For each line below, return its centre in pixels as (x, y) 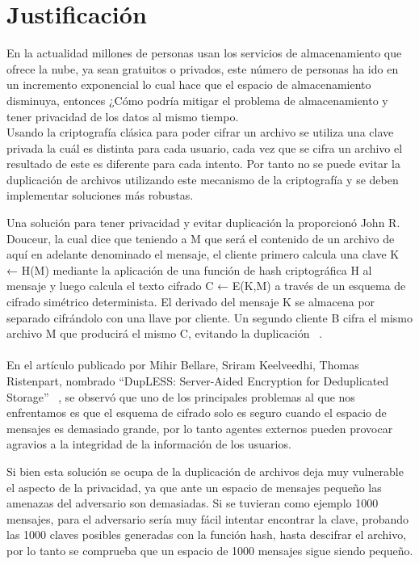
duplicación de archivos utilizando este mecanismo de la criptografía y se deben (203, 179)
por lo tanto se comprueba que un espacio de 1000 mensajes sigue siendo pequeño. (210, 550)
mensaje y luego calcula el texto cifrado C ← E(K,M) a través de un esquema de (206, 286)
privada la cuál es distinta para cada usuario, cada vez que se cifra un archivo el (205, 147)
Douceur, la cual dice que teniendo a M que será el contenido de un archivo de (201, 238)
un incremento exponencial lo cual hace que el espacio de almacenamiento (189, 84)
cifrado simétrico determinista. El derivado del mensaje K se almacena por (191, 302)
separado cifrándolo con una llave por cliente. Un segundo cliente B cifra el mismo (210, 317)
